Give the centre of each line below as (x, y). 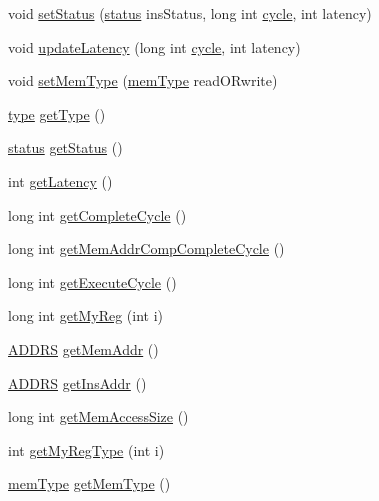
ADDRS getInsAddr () (77, 382)
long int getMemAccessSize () (98, 416)
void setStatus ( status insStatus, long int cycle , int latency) (190, 13)
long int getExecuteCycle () (92, 281)
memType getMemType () (89, 483)
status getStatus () (65, 147)
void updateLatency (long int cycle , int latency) (154, 46)
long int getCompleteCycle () (97, 214)
